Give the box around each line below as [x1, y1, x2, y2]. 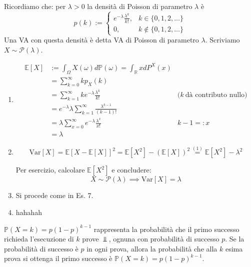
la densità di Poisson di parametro [87, 1, 192, 11]
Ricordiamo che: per [4, 1, 66, 11]
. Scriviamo [205, 34, 240, 45]
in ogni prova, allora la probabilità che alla [86, 243, 217, 253]
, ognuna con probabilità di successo [108, 233, 219, 244]
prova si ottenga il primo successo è [4, 253, 112, 263]
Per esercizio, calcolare [15, 164, 85, 175]
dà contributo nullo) [185, 91, 247, 98]
